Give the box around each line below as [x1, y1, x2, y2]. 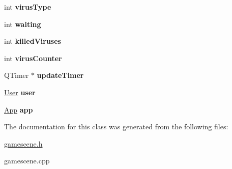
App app [4, 104, 33, 115]
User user [4, 87, 36, 97]
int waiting [4, 18, 41, 29]
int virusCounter [4, 52, 62, 63]
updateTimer [37, 70, 84, 80]
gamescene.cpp [4, 155, 50, 166]
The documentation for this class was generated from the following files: [4, 121, 228, 132]
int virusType [4, 2, 51, 12]
